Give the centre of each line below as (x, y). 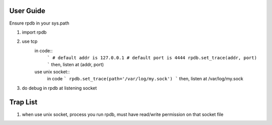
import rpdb (34, 32)
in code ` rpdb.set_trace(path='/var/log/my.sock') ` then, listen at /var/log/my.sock (145, 79)
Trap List (23, 102)
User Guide (27, 11)
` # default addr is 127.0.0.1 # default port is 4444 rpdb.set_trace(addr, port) (152, 58)
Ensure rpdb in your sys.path (39, 23)
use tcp (30, 41)
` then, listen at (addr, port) (76, 65)
